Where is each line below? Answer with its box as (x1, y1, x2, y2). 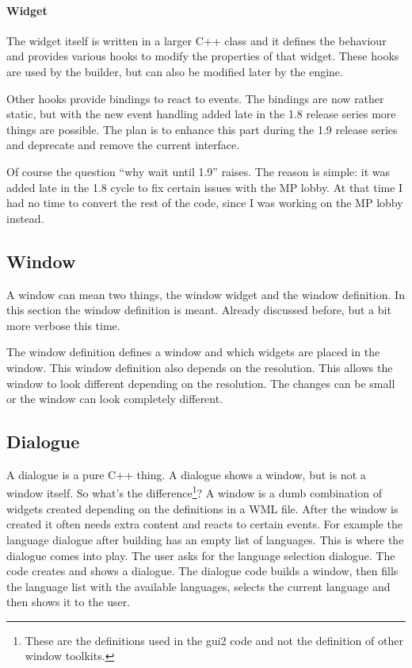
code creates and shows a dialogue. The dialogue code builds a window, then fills (6, 562, 399, 579)
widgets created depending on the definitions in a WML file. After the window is (6, 500, 399, 516)
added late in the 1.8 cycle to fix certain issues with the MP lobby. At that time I (6, 179, 403, 195)
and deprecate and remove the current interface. (6, 136, 240, 153)
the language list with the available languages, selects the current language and (6, 578, 391, 594)
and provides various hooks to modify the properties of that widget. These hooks (6, 48, 399, 64)
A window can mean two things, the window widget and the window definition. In (6, 286, 405, 302)
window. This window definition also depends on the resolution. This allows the (6, 359, 393, 375)
